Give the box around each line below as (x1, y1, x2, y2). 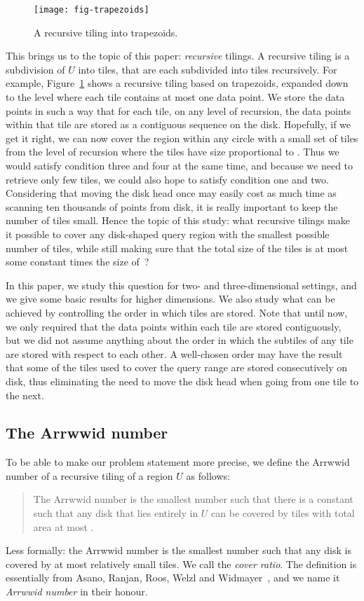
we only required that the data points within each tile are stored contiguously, (6, 319, 342, 333)
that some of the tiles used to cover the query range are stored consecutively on (6, 360, 348, 375)
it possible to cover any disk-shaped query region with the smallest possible (6, 226, 330, 241)
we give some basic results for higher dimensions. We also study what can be (6, 291, 335, 306)
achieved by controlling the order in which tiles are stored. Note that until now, (6, 305, 348, 319)
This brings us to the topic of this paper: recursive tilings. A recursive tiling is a (6, 48, 350, 63)
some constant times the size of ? (6, 254, 149, 269)
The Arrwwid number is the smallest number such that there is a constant (33, 492, 353, 506)
